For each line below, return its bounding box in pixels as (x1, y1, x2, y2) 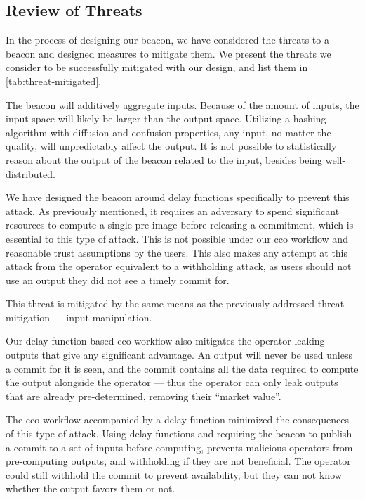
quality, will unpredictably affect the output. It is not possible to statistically (6, 139, 337, 153)
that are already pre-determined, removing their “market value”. (6, 388, 281, 403)
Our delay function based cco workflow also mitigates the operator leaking (6, 333, 325, 348)
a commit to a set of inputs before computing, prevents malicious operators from (6, 440, 353, 454)
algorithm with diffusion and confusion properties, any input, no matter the (6, 124, 331, 139)
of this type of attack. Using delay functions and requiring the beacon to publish (6, 426, 352, 441)
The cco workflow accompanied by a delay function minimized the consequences (6, 412, 349, 427)
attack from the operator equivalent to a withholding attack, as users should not (6, 259, 352, 274)
